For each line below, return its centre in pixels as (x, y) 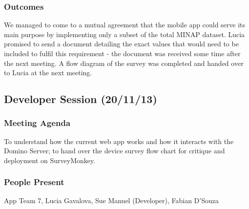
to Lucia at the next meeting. (48, 73)
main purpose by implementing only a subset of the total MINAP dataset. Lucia (124, 34)
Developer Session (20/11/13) (81, 99)
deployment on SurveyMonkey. (50, 160)
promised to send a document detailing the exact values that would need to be (121, 44)
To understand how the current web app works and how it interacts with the (119, 141)
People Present (34, 182)
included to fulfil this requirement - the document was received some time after (122, 53)
